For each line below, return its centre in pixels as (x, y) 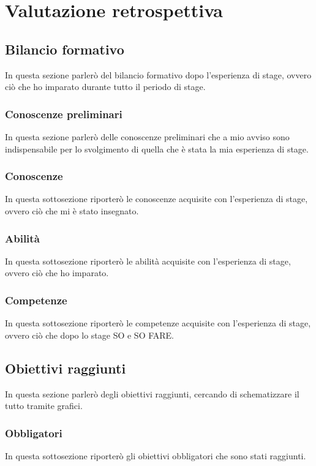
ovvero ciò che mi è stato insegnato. (72, 210)
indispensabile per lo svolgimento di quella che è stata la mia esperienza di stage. (157, 148)
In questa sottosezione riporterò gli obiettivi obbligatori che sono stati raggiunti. (156, 456)
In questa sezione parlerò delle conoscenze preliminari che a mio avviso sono (147, 136)
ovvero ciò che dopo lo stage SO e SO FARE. (90, 335)
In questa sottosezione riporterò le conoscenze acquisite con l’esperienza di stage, (156, 199)
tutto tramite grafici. (44, 406)
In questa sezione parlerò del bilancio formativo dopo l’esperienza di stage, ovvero (158, 74)
